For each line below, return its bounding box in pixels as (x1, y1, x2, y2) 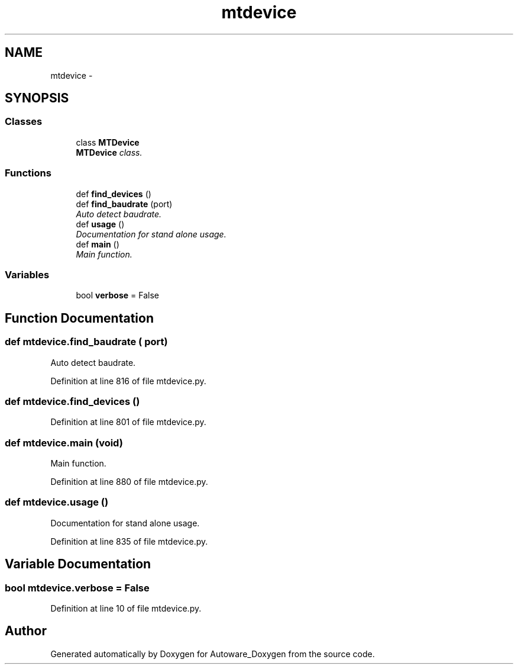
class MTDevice (76, 137, 140, 147)
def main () (76, 239, 119, 249)
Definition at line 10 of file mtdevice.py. (50, 603, 202, 613)
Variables (5, 268, 50, 281)
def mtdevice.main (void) (5, 436, 123, 449)
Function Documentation (5, 310, 154, 326)
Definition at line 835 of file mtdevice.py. (50, 536, 208, 546)
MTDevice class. (76, 147, 143, 157)
